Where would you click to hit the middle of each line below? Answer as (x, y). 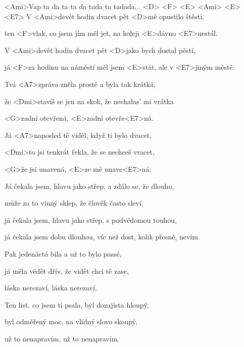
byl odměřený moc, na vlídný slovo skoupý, (71, 321)
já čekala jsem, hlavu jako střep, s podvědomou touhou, (91, 219)
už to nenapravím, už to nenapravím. (62, 338)
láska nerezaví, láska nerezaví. (51, 288)
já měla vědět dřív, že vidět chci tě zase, (67, 270)
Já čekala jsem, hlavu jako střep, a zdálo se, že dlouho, (89, 186)
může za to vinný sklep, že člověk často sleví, (74, 203)
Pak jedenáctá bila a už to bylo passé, (63, 253)
